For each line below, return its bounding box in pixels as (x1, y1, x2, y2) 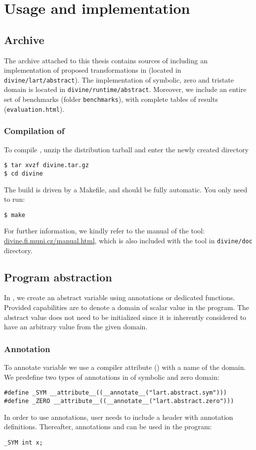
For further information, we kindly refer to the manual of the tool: (4, 225, 205, 236)
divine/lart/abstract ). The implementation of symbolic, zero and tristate (4, 74, 234, 85)
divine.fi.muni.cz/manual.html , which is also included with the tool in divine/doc (4, 235, 253, 245)
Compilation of (4, 125, 65, 137)
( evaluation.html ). (4, 103, 65, 114)
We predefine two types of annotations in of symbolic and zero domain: (4, 371, 219, 382)
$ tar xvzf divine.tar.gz (4, 162, 89, 169)
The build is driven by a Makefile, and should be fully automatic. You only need (4, 184, 248, 194)
